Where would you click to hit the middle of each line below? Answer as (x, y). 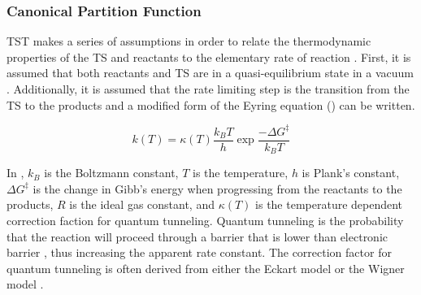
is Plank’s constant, (351, 173)
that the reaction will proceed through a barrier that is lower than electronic (197, 236)
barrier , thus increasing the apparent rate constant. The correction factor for (199, 252)
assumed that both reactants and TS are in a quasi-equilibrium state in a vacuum (210, 73)
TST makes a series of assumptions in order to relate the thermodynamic (189, 41)
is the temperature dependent (329, 204)
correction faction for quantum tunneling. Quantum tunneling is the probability (205, 220)
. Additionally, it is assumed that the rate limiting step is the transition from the (208, 89)
